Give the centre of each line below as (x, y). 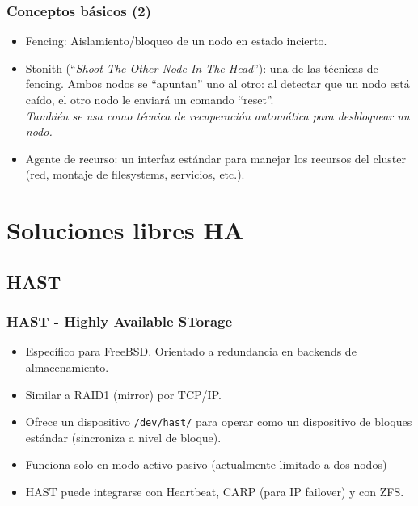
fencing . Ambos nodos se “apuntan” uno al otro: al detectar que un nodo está (217, 84)
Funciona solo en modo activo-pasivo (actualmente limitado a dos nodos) (206, 464)
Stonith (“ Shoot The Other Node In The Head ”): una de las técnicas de (202, 67)
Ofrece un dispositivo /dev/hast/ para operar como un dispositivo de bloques (219, 422)
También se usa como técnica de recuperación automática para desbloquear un (217, 115)
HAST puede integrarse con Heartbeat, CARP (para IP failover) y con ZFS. (215, 491)
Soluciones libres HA (125, 230)
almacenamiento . (67, 367)
